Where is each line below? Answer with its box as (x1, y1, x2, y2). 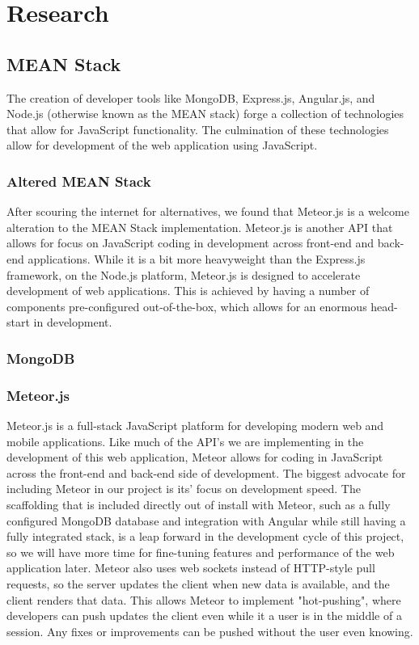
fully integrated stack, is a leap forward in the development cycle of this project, (6, 528, 404, 545)
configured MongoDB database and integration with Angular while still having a (6, 512, 406, 529)
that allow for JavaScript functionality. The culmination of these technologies (6, 120, 389, 137)
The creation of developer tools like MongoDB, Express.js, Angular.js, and (6, 89, 375, 106)
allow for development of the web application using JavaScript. (6, 137, 318, 154)
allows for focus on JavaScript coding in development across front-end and (6, 234, 375, 251)
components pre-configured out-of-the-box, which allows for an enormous (6, 297, 367, 314)
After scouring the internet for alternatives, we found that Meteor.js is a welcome (6, 203, 409, 220)
